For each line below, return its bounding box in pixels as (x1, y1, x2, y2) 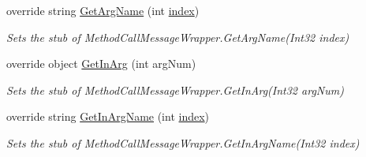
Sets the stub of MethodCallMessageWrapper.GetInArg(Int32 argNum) (6, 81, 344, 98)
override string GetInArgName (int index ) (6, 108, 210, 125)
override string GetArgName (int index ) (6, 2, 200, 18)
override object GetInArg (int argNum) (6, 55, 196, 72)
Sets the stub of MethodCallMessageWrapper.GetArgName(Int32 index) (6, 28, 349, 45)
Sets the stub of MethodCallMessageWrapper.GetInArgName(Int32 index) (6, 134, 360, 151)
